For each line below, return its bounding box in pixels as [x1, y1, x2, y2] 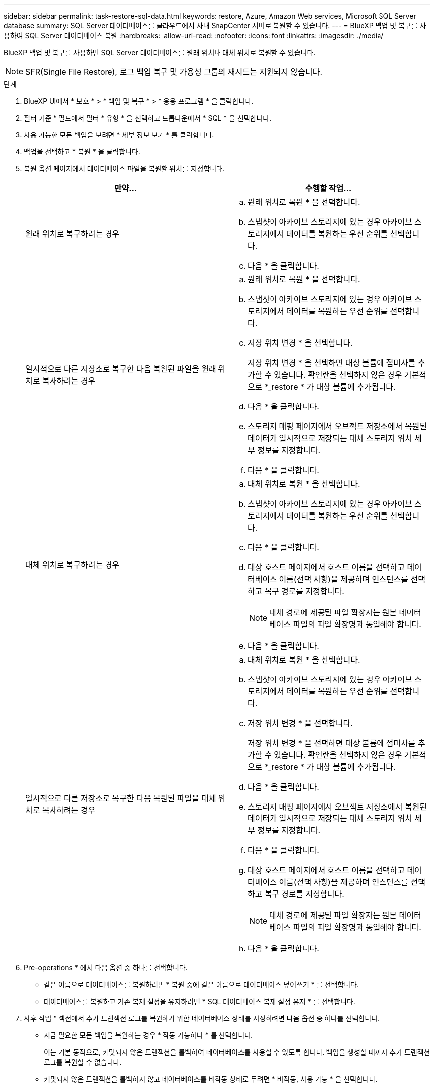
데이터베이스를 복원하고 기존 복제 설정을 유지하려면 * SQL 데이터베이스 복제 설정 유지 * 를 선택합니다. [44, 997, 355, 1006]
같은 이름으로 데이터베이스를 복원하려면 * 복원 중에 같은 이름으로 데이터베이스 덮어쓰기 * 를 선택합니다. [44, 980, 359, 989]
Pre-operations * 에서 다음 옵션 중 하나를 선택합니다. [24, 963, 188, 972]
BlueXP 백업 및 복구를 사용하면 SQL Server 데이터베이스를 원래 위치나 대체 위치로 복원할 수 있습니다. [4, 48, 316, 57]
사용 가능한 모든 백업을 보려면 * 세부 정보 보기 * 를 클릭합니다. [24, 131, 214, 139]
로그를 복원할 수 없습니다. [44, 1058, 122, 1066]
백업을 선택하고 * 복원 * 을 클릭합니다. [24, 147, 140, 156]
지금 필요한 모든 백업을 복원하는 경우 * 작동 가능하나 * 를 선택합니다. [44, 1031, 253, 1039]
